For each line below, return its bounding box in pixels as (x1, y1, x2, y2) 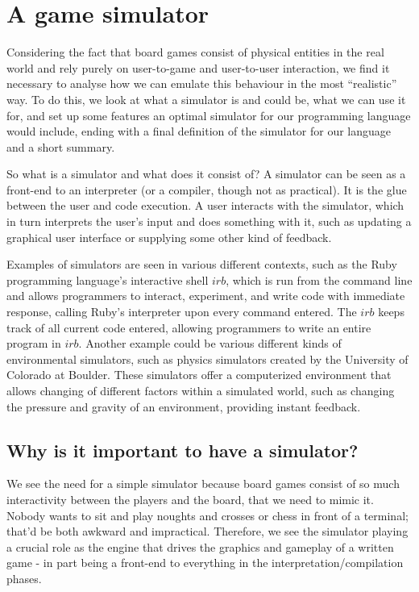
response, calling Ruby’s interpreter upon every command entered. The (6, 303, 357, 320)
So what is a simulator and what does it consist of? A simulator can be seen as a (6, 165, 406, 182)
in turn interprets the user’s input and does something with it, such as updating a (6, 213, 412, 230)
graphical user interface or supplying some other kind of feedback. (6, 228, 332, 245)
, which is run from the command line (226, 271, 413, 288)
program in (6, 335, 61, 352)
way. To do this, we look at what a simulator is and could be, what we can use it (6, 90, 406, 107)
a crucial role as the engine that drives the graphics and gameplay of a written (6, 538, 394, 555)
